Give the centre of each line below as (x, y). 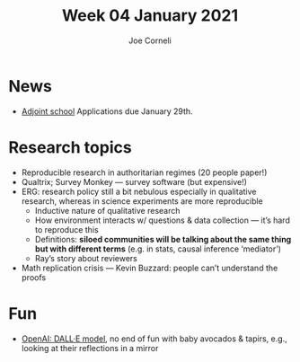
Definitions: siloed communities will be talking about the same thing (163, 239)
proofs (34, 277)
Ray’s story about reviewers (86, 258)
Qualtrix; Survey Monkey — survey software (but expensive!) (134, 181)
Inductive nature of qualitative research (107, 210)
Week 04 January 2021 (150, 16)
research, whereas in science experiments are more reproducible (142, 201)
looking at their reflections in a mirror (90, 348)
